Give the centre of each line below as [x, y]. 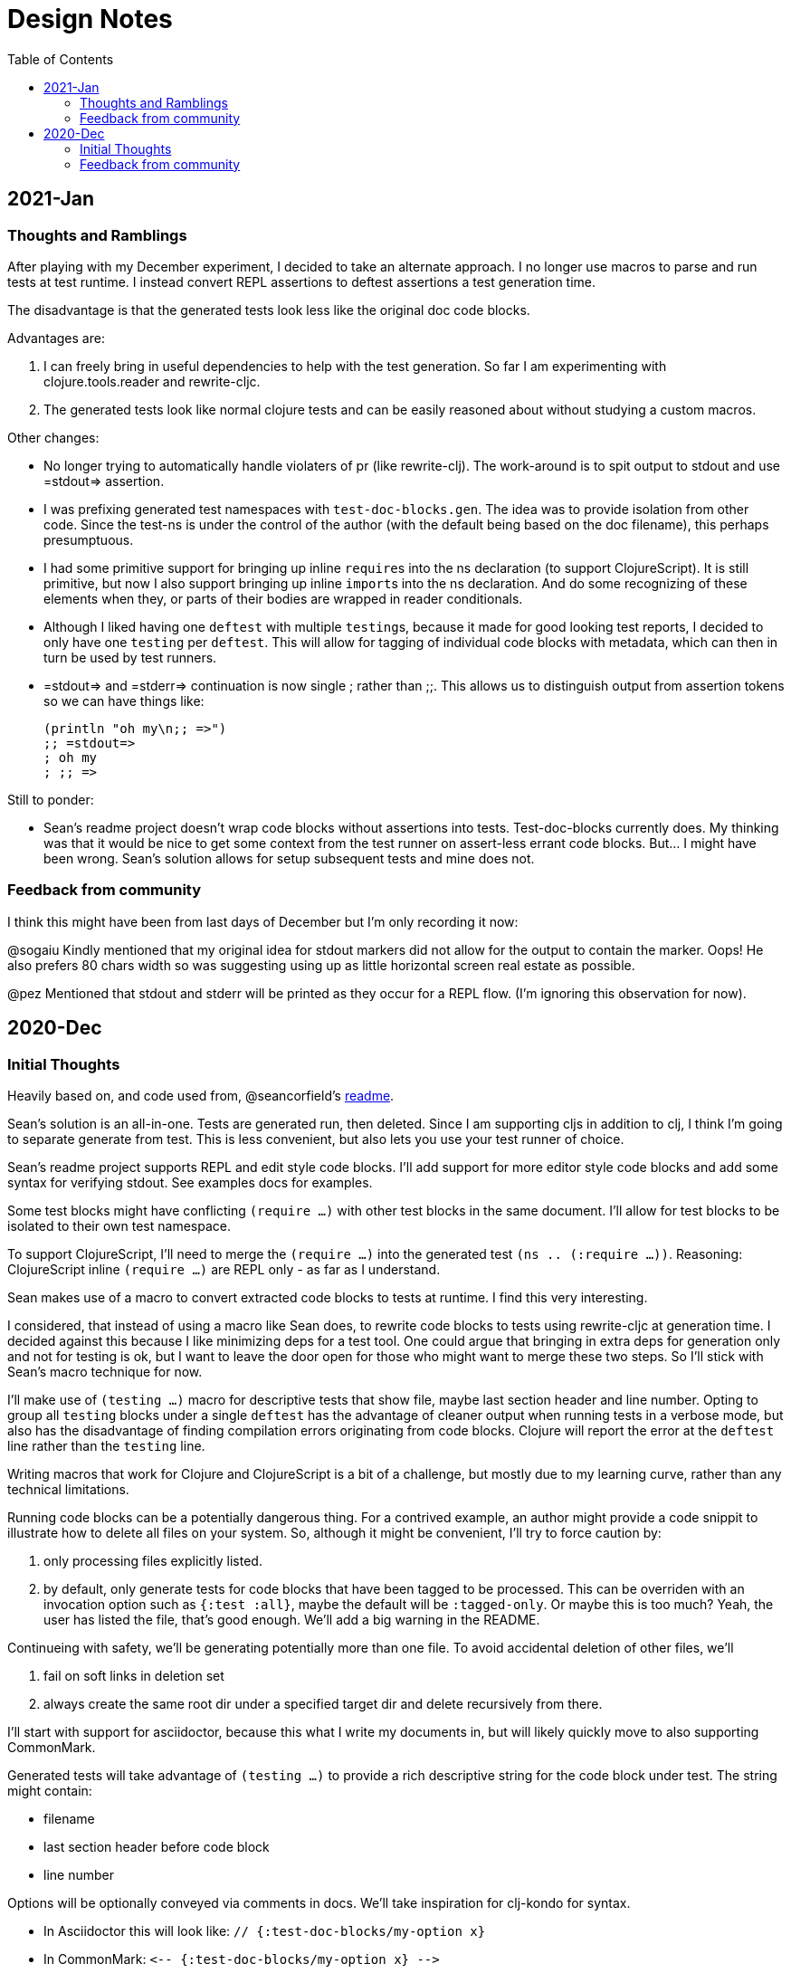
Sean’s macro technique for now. [105, 1371]
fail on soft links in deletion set [134, 1675]
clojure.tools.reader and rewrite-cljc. [152, 381]
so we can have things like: [124, 701]
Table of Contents [61, 59]
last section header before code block [157, 1846]
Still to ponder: [51, 799]
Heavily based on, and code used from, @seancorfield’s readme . [201, 1095]
